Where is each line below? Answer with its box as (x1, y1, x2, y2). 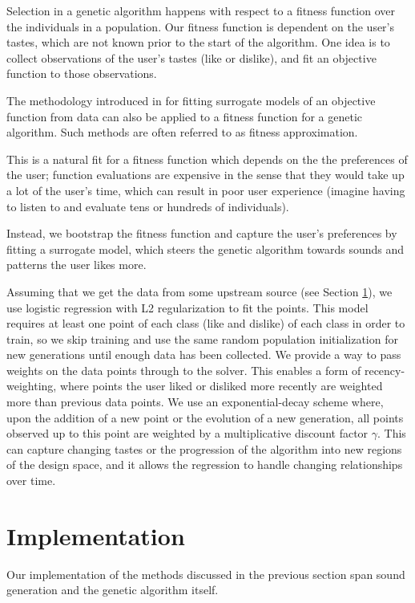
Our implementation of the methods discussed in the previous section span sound (6, 565, 405, 582)
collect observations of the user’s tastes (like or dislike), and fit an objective (6, 49, 377, 66)
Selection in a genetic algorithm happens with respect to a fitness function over (6, 2, 395, 18)
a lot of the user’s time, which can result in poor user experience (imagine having (6, 181, 405, 198)
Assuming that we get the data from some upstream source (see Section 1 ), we (6, 283, 393, 299)
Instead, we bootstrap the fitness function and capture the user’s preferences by (6, 225, 397, 242)
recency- (364, 361, 405, 378)
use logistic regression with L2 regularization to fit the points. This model (6, 299, 369, 316)
